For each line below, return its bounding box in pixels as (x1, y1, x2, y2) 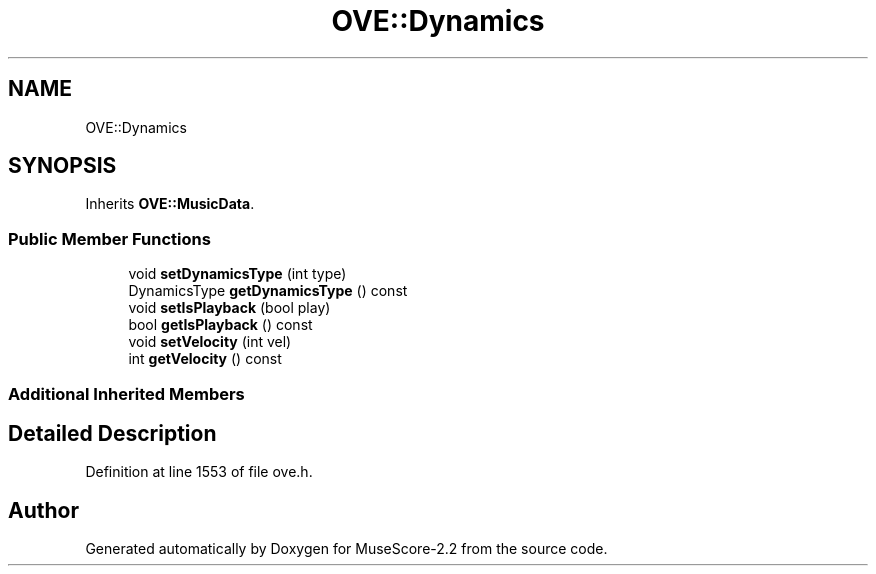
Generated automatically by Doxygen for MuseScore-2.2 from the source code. (85, 540, 608, 558)
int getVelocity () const (128, 350, 282, 368)
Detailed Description (8, 420, 217, 446)
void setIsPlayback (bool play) (128, 299, 331, 317)
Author (8, 497, 79, 523)
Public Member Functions (8, 228, 211, 249)
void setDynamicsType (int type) (128, 265, 347, 283)
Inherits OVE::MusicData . (85, 195, 255, 213)
